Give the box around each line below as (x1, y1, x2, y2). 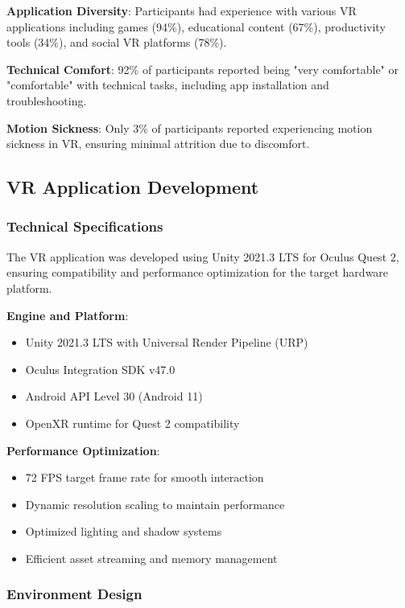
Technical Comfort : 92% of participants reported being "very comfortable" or (6, 60, 399, 77)
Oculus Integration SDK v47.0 (25, 360, 176, 377)
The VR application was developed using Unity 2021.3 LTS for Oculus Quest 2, (6, 248, 399, 265)
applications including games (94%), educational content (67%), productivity (6, 18, 386, 35)
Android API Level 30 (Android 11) (25, 388, 203, 405)
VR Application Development (6, 175, 259, 199)
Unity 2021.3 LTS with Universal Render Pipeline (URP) (25, 334, 308, 351)
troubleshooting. (6, 92, 87, 109)
